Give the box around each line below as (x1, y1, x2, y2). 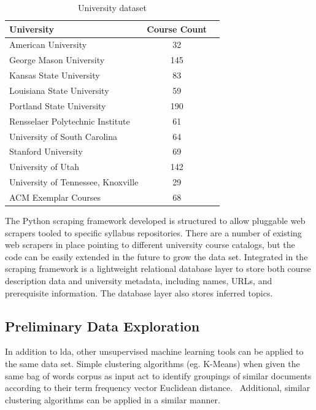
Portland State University (9, 99, 106, 112)
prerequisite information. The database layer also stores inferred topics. (5, 286, 273, 299)
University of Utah (9, 160, 80, 173)
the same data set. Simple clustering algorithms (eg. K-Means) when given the (5, 357, 300, 369)
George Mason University (9, 53, 105, 66)
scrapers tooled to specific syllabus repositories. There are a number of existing (5, 226, 302, 239)
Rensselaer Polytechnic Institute (9, 114, 130, 127)
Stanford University (9, 145, 83, 158)
